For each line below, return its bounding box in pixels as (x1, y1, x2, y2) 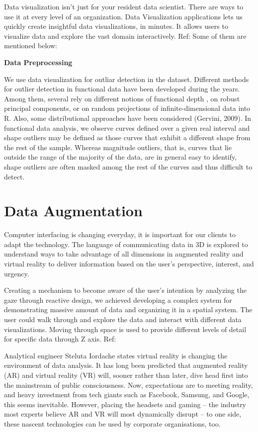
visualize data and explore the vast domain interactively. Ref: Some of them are (4, 30, 247, 41)
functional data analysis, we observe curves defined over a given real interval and (4, 122, 250, 133)
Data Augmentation (4, 200, 143, 221)
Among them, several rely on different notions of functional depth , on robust (4, 93, 240, 103)
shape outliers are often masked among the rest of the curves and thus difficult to (4, 161, 253, 172)
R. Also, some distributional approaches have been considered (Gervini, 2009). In (4, 112, 252, 123)
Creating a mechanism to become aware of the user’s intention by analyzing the (4, 285, 247, 295)
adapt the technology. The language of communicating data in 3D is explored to (4, 239, 248, 249)
